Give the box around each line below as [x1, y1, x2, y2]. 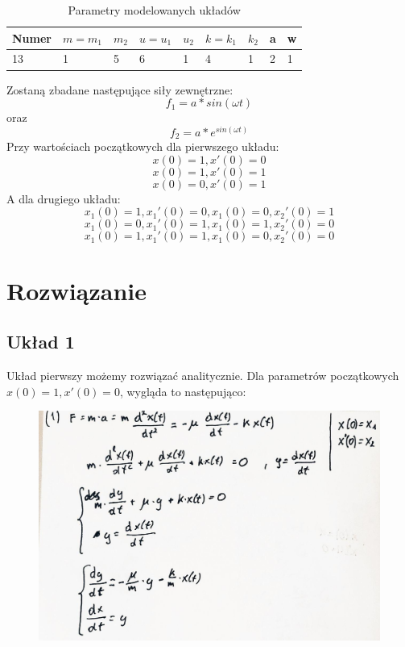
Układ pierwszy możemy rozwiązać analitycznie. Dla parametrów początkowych [6, 367, 399, 384]
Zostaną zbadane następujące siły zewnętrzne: [6, 81, 233, 98]
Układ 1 [6, 329, 75, 354]
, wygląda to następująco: [119, 382, 246, 399]
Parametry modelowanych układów [68, 2, 241, 18]
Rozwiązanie [6, 273, 147, 307]
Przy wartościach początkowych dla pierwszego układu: [6, 138, 279, 155]
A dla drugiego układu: [6, 190, 121, 207]
